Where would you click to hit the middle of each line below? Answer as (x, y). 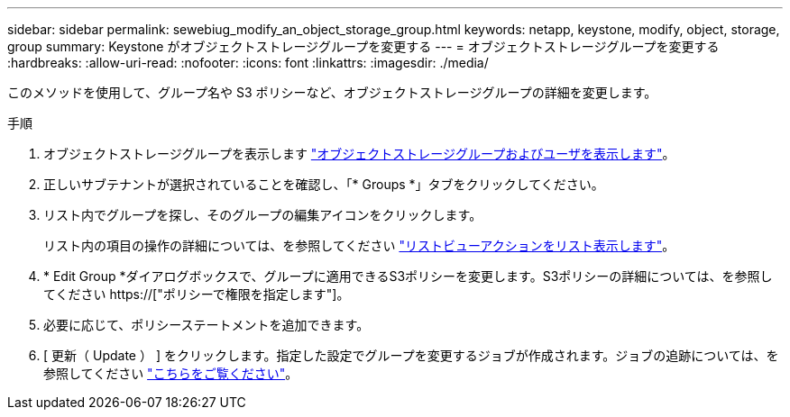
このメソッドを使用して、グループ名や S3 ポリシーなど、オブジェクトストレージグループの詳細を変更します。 (332, 92)
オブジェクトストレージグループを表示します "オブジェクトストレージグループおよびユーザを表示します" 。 (359, 154)
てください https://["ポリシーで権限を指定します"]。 (197, 294)
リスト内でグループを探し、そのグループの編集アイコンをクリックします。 (263, 215)
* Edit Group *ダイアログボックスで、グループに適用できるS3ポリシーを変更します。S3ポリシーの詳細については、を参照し (408, 276)
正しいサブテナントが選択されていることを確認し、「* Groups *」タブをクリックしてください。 (324, 184)
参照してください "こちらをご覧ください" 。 (171, 373)
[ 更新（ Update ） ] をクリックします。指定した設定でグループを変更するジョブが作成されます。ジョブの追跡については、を (411, 355)
